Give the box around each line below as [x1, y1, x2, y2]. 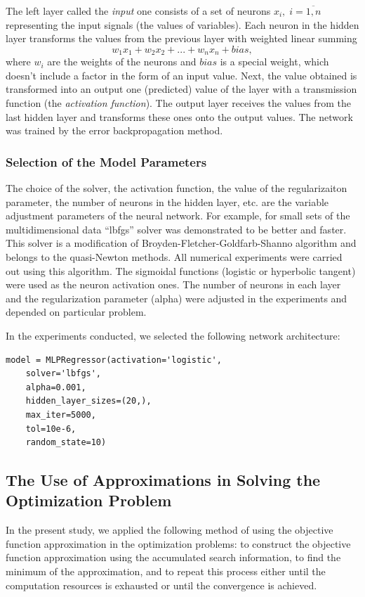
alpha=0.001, [25, 382, 86, 392]
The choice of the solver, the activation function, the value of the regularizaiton [6, 181, 347, 195]
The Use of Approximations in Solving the [6, 469, 321, 491]
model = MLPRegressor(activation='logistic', [6, 354, 222, 365]
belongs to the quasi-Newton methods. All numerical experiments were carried [6, 249, 343, 264]
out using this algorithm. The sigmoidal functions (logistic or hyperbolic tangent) [6, 263, 356, 278]
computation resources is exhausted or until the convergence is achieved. [6, 577, 317, 592]
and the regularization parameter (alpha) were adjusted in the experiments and [6, 290, 347, 305]
